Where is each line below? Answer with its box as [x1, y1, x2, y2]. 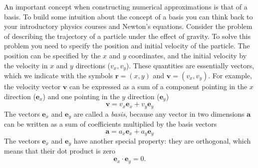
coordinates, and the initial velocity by [128, 50, 247, 60]
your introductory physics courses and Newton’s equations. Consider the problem [4, 21, 253, 31]
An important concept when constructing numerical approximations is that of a [4, 1, 248, 11]
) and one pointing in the [42, 91, 120, 101]
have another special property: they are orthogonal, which [73, 136, 251, 146]
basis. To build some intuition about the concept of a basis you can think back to [4, 11, 253, 21]
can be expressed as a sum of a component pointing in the [69, 81, 248, 92]
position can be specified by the [4, 50, 101, 60]
